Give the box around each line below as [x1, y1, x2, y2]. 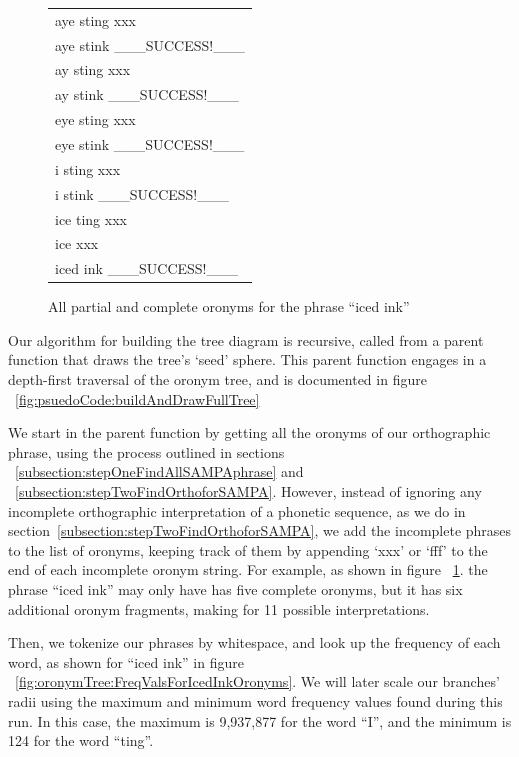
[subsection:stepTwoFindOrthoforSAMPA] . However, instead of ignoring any [15, 481, 482, 502]
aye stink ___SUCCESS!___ [55, 34, 245, 55]
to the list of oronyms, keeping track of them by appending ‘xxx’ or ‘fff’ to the [8, 539, 488, 560]
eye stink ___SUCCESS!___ [55, 133, 245, 154]
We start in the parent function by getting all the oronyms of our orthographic [8, 422, 491, 443]
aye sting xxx [55, 9, 136, 30]
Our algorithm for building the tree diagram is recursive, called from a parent [8, 329, 484, 350]
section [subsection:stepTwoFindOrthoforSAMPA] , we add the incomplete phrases [8, 520, 512, 541]
